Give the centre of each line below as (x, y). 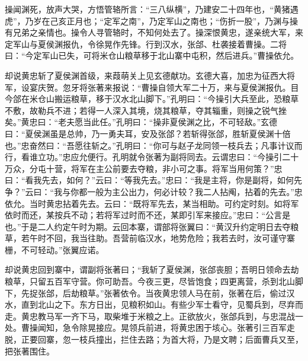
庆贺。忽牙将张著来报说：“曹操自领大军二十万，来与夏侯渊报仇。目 (168, 87)
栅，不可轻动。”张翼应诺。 (54, 249)
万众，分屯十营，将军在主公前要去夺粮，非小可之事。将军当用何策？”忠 (144, 168)
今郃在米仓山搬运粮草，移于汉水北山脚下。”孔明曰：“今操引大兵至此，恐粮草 (152, 99)
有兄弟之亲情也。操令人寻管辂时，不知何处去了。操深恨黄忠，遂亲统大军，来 (154, 32)
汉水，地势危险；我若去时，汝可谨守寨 (220, 238)
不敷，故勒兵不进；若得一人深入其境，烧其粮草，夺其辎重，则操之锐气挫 (146, 110)
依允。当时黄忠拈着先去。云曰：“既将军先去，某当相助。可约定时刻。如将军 (152, 203)
